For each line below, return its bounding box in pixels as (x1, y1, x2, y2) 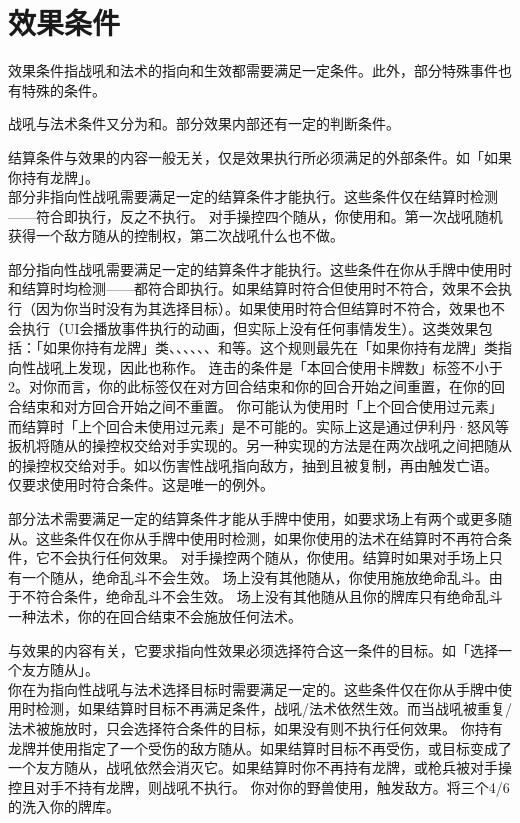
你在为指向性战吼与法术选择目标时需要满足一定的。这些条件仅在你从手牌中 (8, 678, 498, 699)
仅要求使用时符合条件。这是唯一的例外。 (8, 474, 274, 495)
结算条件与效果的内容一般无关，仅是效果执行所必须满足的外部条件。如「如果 (8, 146, 512, 167)
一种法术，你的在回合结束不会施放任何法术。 (8, 605, 302, 626)
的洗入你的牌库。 (8, 796, 120, 817)
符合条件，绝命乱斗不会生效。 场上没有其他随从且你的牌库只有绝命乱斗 (35, 586, 503, 607)
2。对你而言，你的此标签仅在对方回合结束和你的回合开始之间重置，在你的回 (8, 376, 505, 397)
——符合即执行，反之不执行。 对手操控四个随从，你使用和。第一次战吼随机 (8, 205, 503, 226)
